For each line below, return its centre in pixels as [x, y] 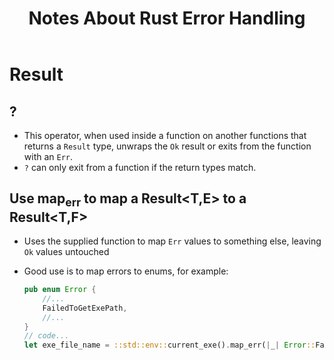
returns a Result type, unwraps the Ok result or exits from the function [167, 146]
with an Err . [48, 156]
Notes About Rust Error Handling [167, 18]
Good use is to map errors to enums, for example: [126, 271]
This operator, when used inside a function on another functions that [165, 135]
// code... [46, 336]
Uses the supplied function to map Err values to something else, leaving [172, 241]
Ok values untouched [66, 251]
